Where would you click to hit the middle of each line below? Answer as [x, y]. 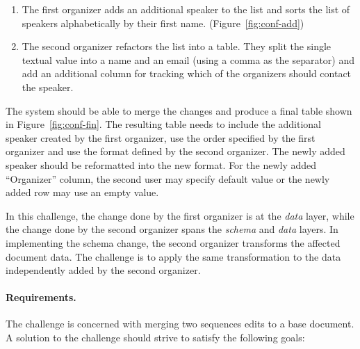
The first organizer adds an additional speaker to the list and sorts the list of [186, 9]
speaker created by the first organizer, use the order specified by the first [161, 137]
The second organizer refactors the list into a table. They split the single [177, 46]
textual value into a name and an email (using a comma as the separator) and [188, 59]
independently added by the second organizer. [103, 270]
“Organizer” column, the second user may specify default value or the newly [168, 178]
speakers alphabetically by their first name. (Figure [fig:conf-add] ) [163, 23]
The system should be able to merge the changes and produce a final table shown [179, 110]
